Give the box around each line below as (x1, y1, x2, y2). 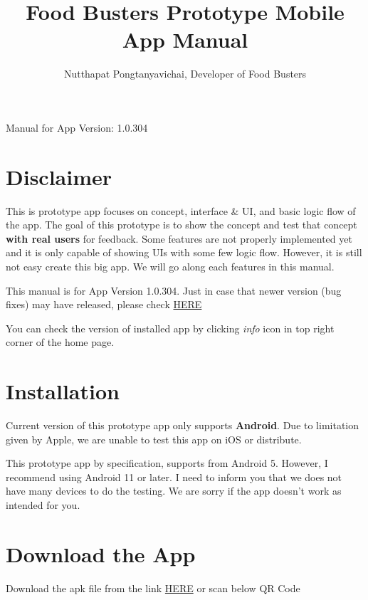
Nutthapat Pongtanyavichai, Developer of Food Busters (63, 66, 307, 81)
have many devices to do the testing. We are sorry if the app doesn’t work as (6, 483, 342, 498)
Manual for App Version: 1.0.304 (6, 120, 148, 135)
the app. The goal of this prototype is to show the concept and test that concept (6, 217, 357, 232)
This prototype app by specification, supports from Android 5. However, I (6, 456, 328, 470)
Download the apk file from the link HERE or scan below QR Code (6, 580, 300, 595)
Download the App (6, 539, 196, 568)
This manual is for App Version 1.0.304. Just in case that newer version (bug (6, 283, 342, 298)
